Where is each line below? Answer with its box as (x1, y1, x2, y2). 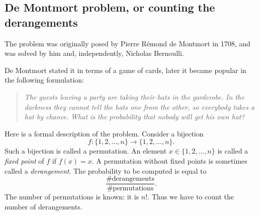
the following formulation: (5, 75, 84, 85)
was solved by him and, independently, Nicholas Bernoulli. (5, 48, 184, 58)
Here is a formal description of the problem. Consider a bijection (5, 128, 204, 138)
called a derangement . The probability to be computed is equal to (5, 165, 207, 176)
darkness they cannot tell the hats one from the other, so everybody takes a (24, 101, 255, 112)
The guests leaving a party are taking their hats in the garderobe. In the (24, 91, 244, 102)
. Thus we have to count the (147, 191, 234, 202)
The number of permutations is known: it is (5, 191, 139, 202)
